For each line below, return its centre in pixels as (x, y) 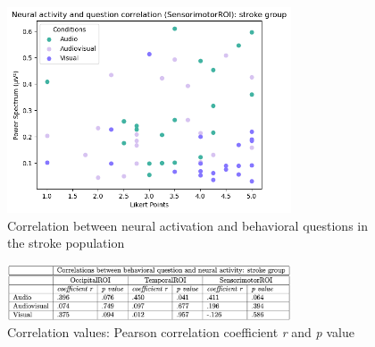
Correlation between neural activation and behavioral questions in (188, 225)
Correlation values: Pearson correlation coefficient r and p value (181, 332)
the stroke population (66, 243)
